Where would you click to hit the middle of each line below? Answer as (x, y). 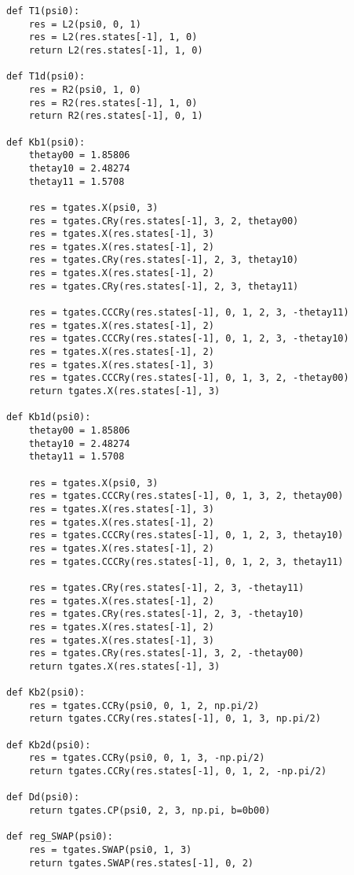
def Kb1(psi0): (46, 142)
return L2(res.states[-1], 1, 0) (116, 50)
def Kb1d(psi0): (49, 417)
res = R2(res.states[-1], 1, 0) (113, 103)
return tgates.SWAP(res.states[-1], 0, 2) (141, 863)
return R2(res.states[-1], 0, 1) (116, 116)
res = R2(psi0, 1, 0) (85, 89)
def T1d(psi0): (46, 77)
